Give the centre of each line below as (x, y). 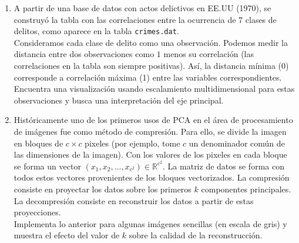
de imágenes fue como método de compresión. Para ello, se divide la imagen (150, 131)
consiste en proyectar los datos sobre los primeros (103, 189)
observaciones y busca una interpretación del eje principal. (119, 100)
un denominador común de (237, 143)
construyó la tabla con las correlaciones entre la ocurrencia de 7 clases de (145, 19)
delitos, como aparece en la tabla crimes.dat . (96, 31)
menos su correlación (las (209, 54)
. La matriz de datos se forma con (224, 166)
